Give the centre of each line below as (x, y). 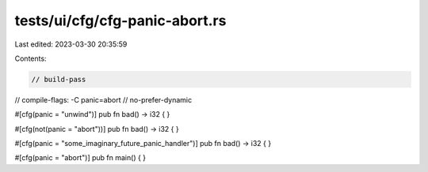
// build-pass (59, 79)
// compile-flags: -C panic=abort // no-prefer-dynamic (103, 99)
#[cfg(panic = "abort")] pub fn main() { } (80, 158)
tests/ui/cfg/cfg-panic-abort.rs (120, 21)
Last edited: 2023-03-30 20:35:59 (71, 44)
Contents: (31, 58)
